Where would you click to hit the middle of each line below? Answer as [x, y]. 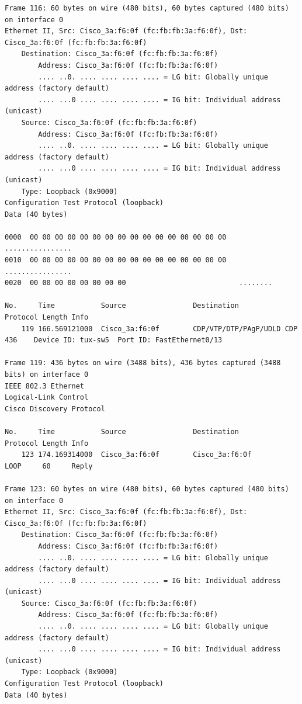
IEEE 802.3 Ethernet [45, 386]
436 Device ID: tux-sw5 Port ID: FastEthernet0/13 [114, 340]
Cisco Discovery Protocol [55, 409]
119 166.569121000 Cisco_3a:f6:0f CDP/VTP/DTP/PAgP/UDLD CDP [159, 329]
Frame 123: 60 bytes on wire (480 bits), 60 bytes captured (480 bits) [147, 489]
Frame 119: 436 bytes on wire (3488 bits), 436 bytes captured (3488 [143, 363]
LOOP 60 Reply [49, 466]
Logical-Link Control [47, 398]
